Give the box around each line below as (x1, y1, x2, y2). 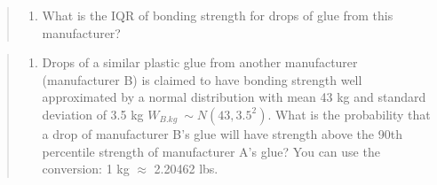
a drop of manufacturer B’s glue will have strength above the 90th (42, 124, 402, 143)
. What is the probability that (267, 104, 431, 123)
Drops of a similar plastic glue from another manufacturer (42, 53, 358, 72)
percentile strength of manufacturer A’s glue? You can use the (42, 142, 380, 160)
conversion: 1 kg (42, 159, 130, 178)
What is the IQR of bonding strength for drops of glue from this (42, 6, 393, 24)
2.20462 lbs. (154, 159, 218, 178)
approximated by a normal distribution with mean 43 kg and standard (42, 88, 426, 106)
